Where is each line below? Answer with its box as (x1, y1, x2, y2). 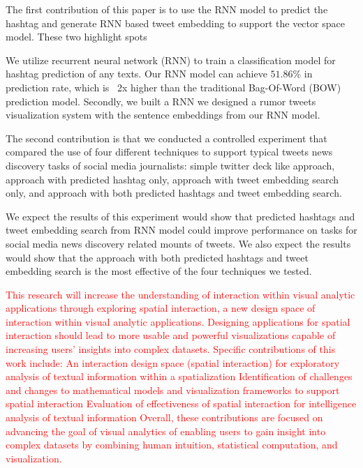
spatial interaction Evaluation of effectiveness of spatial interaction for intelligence (6, 396, 357, 411)
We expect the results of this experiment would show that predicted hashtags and (6, 209, 355, 223)
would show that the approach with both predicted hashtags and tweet (6, 250, 309, 264)
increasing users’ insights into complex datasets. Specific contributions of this (6, 342, 336, 356)
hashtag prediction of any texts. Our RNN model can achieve (6, 66, 267, 81)
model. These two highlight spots (6, 29, 147, 44)
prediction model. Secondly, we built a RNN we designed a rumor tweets (6, 93, 316, 108)
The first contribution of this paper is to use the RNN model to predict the (6, 2, 328, 16)
